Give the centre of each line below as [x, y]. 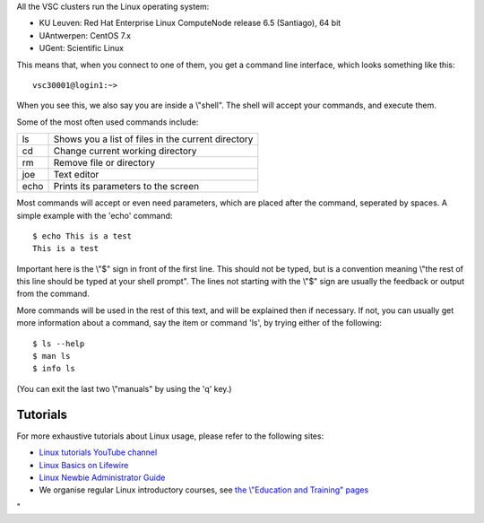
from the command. [53, 294]
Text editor [76, 175]
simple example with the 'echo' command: [95, 215]
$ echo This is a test [82, 236]
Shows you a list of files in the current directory [153, 139]
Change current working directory [125, 151]
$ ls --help [59, 344]
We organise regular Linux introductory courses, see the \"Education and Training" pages [204, 490]
